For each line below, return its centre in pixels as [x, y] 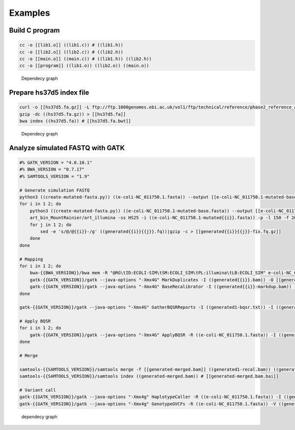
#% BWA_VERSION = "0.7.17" [52, 169]
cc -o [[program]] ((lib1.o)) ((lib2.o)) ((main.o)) [84, 66]
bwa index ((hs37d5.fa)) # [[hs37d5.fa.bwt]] [75, 121]
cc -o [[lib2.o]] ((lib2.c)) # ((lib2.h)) [71, 52]
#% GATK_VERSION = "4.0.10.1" [56, 163]
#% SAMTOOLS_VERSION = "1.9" [55, 176]
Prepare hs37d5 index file [49, 93]
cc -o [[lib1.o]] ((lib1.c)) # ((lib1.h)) [71, 45]
